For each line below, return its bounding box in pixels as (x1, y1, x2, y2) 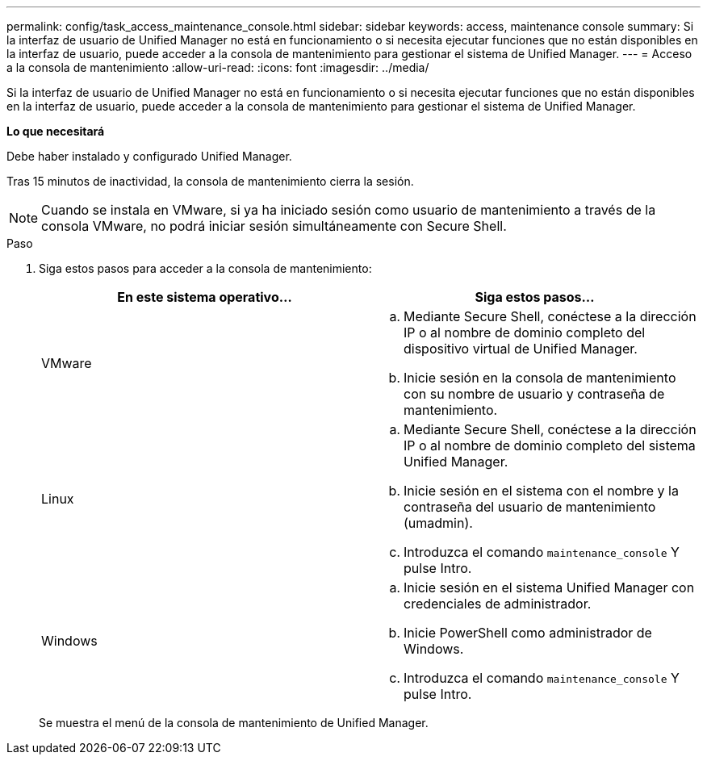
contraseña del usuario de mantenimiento (404, 499, 656, 515)
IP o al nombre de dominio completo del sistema (404, 437, 696, 454)
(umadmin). (404, 515, 473, 531)
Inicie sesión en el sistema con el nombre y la (404, 483, 679, 499)
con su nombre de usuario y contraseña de (404, 386, 665, 402)
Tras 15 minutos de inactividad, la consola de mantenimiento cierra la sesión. (6, 174, 414, 188)
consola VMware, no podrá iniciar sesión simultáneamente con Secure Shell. (41, 218, 507, 234)
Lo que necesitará (6, 124, 105, 138)
